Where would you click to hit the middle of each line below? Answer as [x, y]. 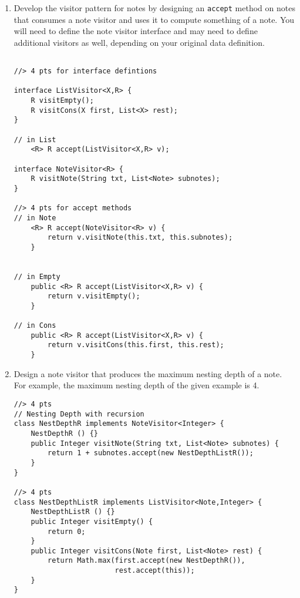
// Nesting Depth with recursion [79, 414]
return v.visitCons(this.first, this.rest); [136, 345]
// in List [35, 140]
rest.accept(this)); [155, 571]
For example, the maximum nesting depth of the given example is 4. [136, 385]
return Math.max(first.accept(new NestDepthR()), [146, 561]
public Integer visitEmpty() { [92, 521]
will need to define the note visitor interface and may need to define [136, 31]
